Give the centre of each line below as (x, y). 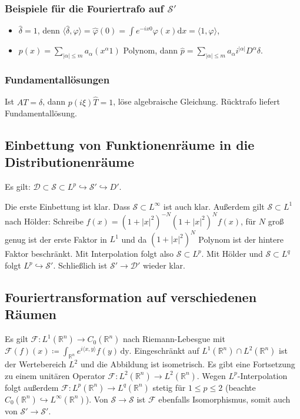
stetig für (169, 387)
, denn (49, 30)
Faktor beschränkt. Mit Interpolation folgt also (89, 254)
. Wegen (211, 375)
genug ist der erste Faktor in (56, 239)
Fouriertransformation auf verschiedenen (131, 297)
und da (134, 239)
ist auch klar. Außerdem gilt (214, 206)
